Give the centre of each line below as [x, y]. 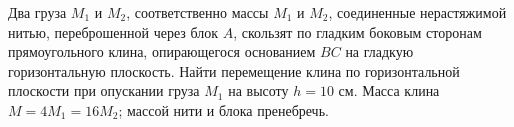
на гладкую [379, 51]
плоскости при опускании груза [104, 90]
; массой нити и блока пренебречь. [223, 109]
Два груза [37, 12]
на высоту [258, 90]
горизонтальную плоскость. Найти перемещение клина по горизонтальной [234, 70]
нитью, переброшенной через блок [113, 31]
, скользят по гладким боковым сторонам [357, 31]
